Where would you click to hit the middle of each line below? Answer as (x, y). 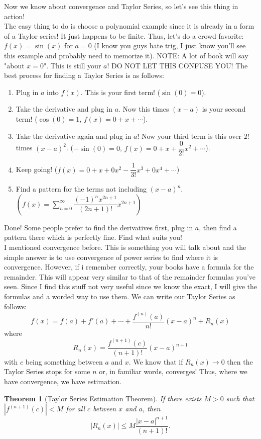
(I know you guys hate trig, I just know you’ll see (170, 46)
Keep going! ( (37, 169)
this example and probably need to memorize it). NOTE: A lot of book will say (126, 55)
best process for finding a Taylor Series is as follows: (84, 75)
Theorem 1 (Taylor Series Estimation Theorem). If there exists (103, 398)
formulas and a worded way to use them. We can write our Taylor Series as (120, 296)
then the (240, 361)
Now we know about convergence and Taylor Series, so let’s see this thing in (121, 6)
